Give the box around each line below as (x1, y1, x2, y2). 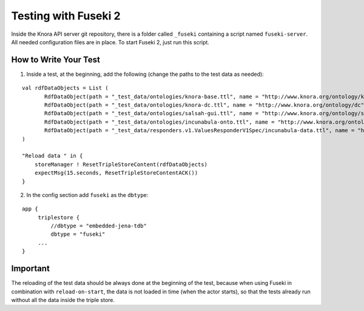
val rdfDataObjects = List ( (22, 85, 109, 92)
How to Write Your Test (11, 55, 100, 65)
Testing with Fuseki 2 (11, 9, 121, 22)
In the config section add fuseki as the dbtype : (26, 191, 149, 198)
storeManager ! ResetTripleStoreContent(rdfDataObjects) (34, 161, 207, 168)
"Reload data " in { (22, 152, 83, 159)
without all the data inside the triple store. (11, 296, 115, 303)
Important (11, 264, 50, 274)
